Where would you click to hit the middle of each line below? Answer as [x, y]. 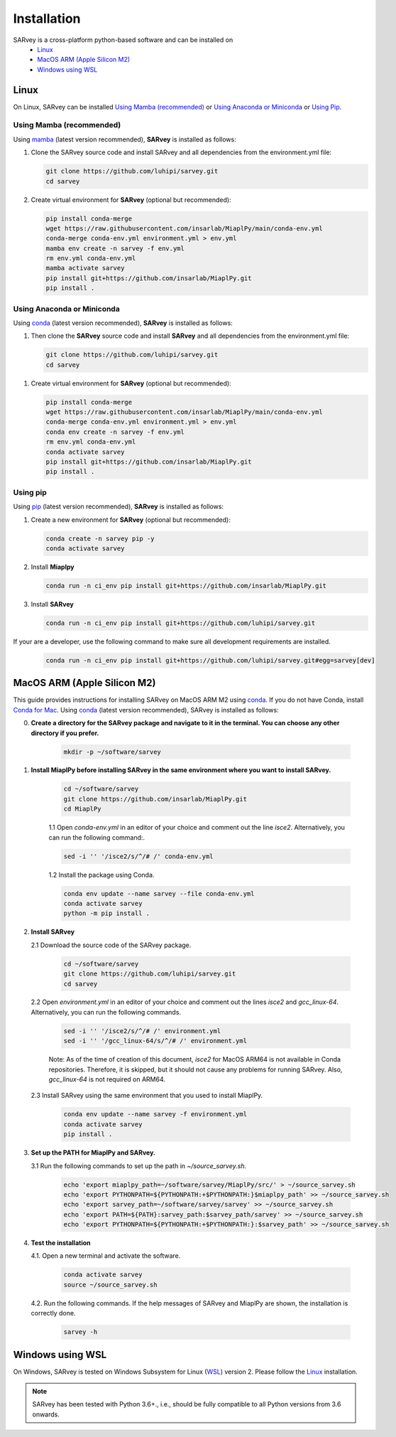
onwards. [46, 1414]
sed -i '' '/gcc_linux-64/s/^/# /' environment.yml [155, 1041]
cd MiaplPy [82, 809]
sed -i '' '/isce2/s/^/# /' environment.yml [142, 1031]
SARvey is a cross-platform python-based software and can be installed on [123, 40]
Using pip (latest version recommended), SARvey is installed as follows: [118, 507]
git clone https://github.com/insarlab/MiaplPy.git [155, 799]
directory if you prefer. [65, 733]
